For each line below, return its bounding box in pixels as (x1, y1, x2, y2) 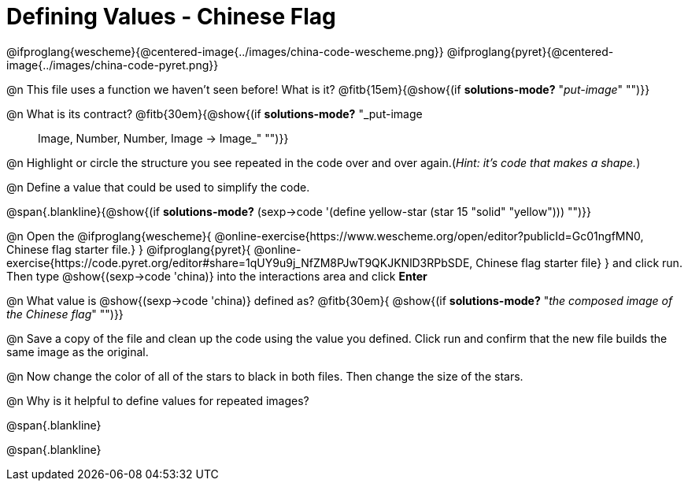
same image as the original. (6, 344, 149, 359)
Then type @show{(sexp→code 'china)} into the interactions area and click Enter (6, 269, 427, 283)
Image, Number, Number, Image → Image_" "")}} (38, 131, 289, 145)
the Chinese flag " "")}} (6, 307, 124, 321)
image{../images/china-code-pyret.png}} (6, 58, 219, 72)
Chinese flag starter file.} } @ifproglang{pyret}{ (6, 242, 251, 256)
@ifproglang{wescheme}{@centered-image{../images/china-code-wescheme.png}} (6, 44, 444, 58)
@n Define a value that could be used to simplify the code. (6, 180, 310, 194)
